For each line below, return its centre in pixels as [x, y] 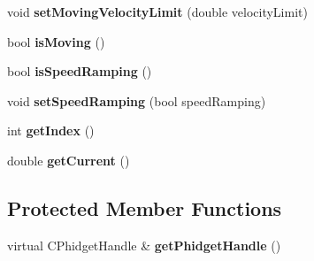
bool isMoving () [56, 41]
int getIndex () [51, 130]
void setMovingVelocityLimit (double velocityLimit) [157, 12]
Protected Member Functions [145, 207]
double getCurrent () [69, 160]
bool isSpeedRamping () [80, 71]
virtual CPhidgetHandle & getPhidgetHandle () [144, 245]
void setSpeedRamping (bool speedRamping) [137, 100]
